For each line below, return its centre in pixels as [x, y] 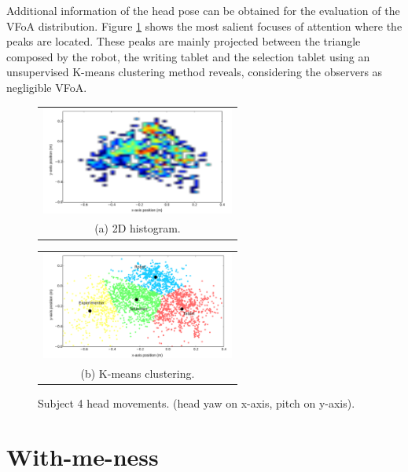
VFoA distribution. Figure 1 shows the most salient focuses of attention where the [204, 26]
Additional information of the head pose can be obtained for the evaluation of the [203, 10]
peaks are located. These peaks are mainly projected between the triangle [184, 41]
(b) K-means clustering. [138, 373]
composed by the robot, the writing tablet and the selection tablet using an [188, 56]
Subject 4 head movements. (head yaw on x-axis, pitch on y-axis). [197, 402]
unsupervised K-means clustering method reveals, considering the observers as [195, 72]
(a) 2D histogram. [138, 228]
